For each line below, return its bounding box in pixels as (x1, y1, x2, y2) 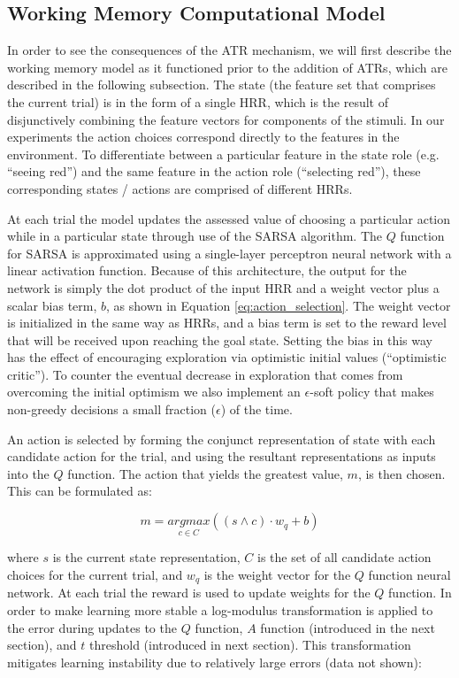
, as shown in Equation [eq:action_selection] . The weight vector (106, 296, 451, 314)
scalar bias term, (7, 296, 97, 314)
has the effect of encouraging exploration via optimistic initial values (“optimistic (7, 348, 447, 366)
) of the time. (220, 400, 293, 419)
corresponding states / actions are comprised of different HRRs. (7, 179, 353, 197)
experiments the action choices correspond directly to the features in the (7, 127, 400, 146)
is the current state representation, (52, 548, 241, 566)
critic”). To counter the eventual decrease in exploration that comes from (7, 365, 403, 383)
